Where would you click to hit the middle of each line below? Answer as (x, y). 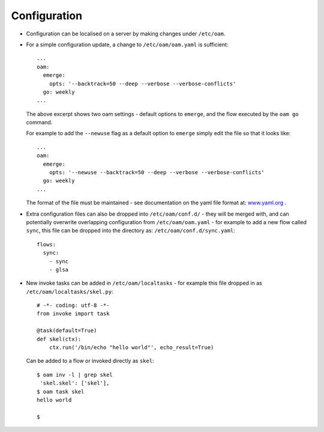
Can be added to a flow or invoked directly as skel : (90, 361)
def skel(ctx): (59, 339)
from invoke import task (73, 314)
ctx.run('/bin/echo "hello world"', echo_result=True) (131, 348)
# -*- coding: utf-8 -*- (73, 306)
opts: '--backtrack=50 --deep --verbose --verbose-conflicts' (142, 84)
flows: (46, 244)
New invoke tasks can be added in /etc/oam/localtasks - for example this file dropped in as (144, 283)
